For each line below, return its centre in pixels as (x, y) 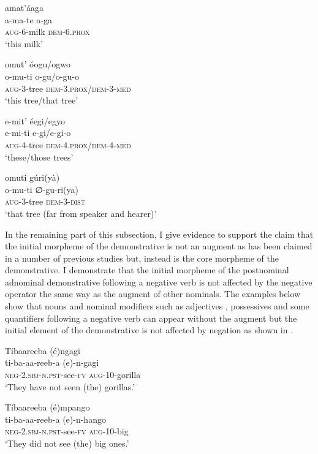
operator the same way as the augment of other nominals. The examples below (153, 294)
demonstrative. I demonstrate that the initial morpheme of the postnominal (147, 270)
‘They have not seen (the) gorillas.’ (70, 386)
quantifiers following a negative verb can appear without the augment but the (151, 318)
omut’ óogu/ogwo (38, 64)
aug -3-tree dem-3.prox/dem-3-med (68, 88)
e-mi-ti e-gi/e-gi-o (38, 133)
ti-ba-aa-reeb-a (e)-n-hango (55, 419)
